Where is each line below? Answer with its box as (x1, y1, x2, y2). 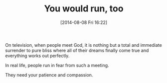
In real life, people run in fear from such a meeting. (5, 62, 109, 68)
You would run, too (44, 3, 124, 14)
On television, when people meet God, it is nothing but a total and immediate (5, 42, 162, 48)
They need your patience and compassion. (5, 72, 93, 78)
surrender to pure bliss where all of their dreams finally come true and (5, 47, 149, 53)
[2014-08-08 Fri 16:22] (60, 19, 108, 25)
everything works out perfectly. (5, 53, 70, 59)
